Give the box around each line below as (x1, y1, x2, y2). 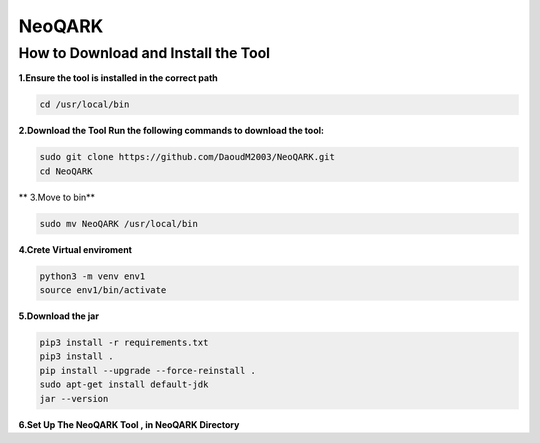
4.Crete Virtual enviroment (18, 243, 132, 255)
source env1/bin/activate (39, 285, 167, 296)
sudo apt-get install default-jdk (39, 379, 209, 390)
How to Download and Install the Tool (18, 44, 270, 62)
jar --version (39, 393, 109, 404)
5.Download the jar (18, 310, 100, 322)
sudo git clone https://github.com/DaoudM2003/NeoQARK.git (39, 151, 335, 163)
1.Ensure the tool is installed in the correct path (18, 72, 219, 84)
